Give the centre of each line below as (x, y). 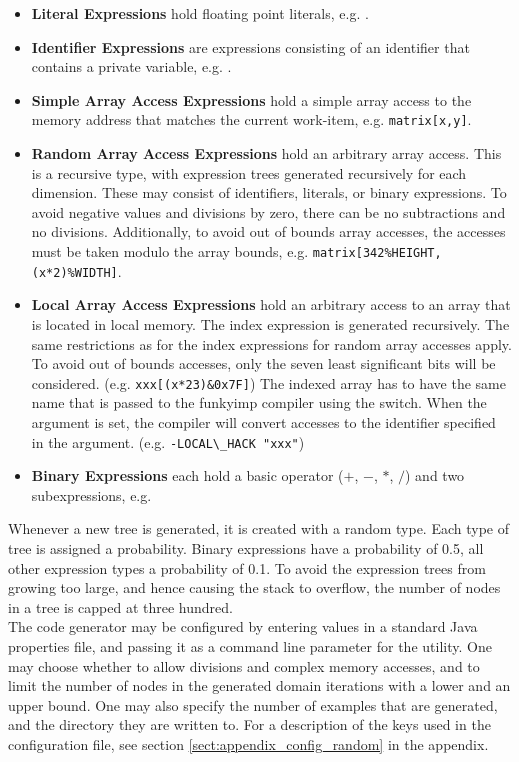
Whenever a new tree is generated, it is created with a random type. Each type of (259, 528)
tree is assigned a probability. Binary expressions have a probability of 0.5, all (246, 547)
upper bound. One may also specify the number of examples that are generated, (253, 704)
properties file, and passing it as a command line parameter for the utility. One (250, 645)
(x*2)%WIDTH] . (76, 270)
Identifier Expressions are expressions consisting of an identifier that (250, 46)
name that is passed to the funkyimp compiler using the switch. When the (259, 402)
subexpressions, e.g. (91, 494)
